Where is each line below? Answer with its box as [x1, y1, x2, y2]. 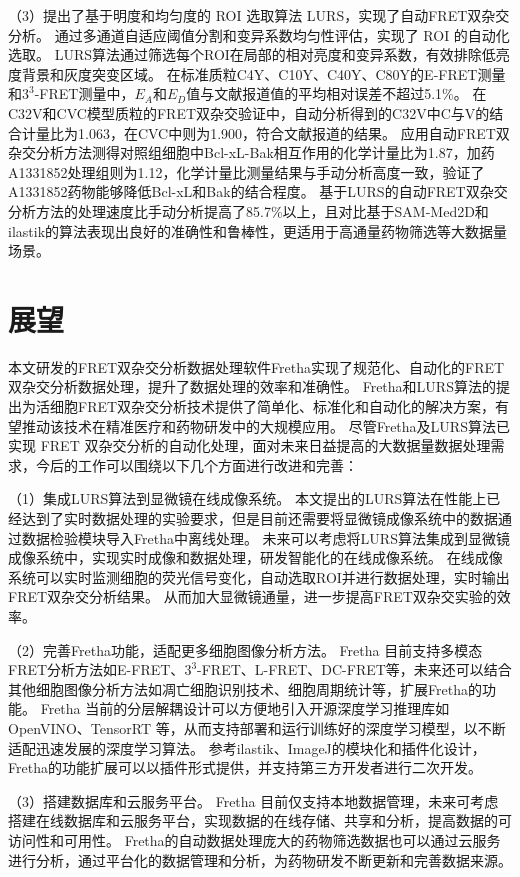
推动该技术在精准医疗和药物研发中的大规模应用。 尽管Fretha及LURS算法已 [21, 415, 510, 436]
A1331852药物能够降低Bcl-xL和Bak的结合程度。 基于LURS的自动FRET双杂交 [8, 181, 508, 202]
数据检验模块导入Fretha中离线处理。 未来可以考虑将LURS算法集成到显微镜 [21, 527, 510, 548]
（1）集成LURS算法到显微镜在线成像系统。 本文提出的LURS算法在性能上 [8, 488, 487, 509]
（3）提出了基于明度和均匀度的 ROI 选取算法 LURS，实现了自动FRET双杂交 [8, 5, 510, 25]
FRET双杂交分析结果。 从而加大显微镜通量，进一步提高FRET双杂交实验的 [8, 586, 497, 607]
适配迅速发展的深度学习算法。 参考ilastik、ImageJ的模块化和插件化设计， [8, 737, 486, 758]
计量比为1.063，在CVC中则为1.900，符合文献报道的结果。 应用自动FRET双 [21, 122, 510, 143]
